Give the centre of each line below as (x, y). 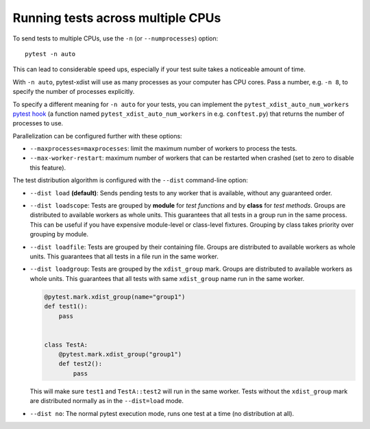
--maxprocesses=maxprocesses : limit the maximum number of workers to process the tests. (163, 149)
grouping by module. (59, 234)
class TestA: (66, 345)
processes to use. (38, 123)
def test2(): (81, 364)
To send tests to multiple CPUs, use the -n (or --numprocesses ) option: (115, 38)
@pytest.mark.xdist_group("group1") (120, 354)
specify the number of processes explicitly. (74, 92)
